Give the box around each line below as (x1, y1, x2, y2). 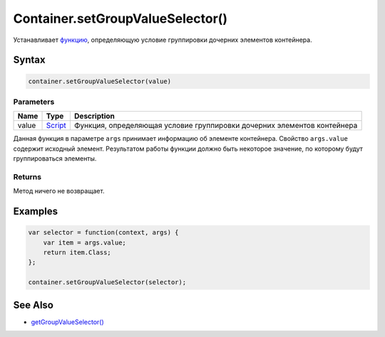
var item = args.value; (43, 238, 126, 247)
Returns (13, 171, 42, 181)
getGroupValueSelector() (31, 317, 105, 326)
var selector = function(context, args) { (28, 228, 179, 237)
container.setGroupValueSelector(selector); (28, 278, 187, 287)
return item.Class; (43, 248, 112, 256)
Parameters (13, 97, 55, 107)
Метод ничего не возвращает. (13, 187, 105, 196)
